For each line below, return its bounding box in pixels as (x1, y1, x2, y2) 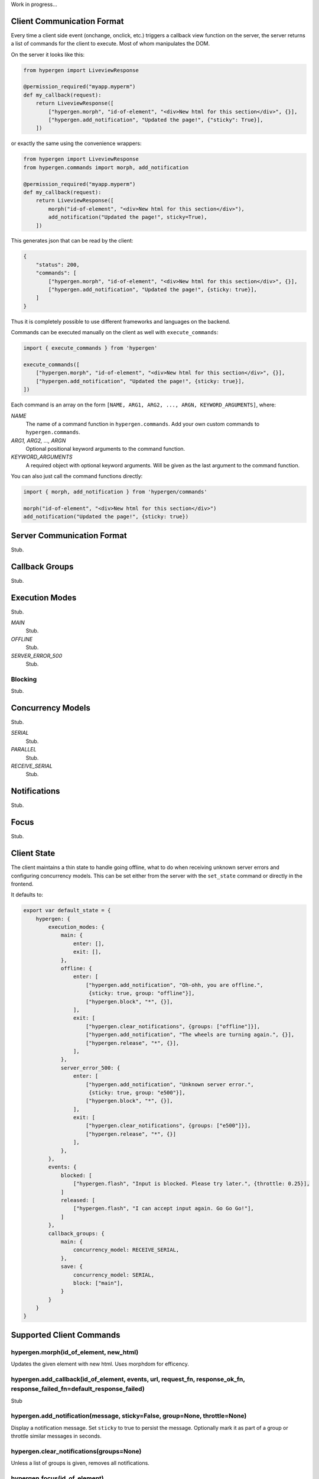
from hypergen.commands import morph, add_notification (23, 164, 189, 171)
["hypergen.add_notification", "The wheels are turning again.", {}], (86, 1031, 295, 1038)
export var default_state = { (23, 907, 111, 914)
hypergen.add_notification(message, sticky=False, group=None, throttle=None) (11, 1412, 247, 1420)
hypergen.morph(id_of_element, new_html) (11, 1348, 139, 1356)
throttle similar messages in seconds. (11, 1432, 102, 1440)
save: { (60, 1263, 83, 1270)
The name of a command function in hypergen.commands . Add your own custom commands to (25, 420, 260, 427)
